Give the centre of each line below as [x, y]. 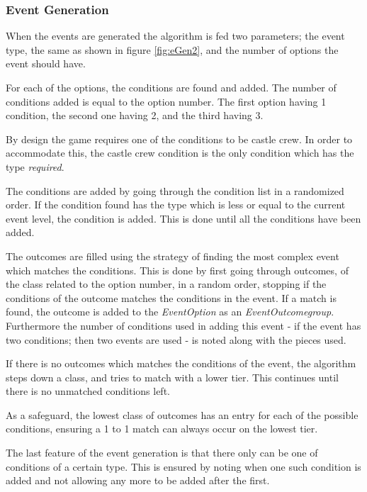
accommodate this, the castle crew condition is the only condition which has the [180, 153]
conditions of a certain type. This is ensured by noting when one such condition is [183, 466]
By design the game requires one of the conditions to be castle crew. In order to [179, 139]
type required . [35, 166]
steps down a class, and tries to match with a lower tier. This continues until [172, 377]
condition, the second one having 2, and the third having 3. [135, 115]
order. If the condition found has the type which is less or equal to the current [176, 205]
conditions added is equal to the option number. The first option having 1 [166, 101]
